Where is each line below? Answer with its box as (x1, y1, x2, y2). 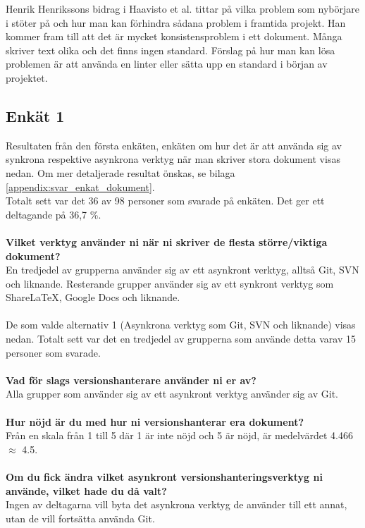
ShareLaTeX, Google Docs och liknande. (6, 290, 180, 305)
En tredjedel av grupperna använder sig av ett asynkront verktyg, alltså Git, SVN (6, 262, 359, 277)
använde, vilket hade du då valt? (6, 483, 167, 498)
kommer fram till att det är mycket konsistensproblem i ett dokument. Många (6, 29, 342, 44)
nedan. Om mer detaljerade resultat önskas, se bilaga (6, 165, 235, 180)
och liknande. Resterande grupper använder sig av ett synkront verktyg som (6, 276, 334, 290)
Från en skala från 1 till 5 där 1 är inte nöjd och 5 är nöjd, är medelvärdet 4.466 (6, 428, 353, 443)
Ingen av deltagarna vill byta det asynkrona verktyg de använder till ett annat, (6, 497, 347, 512)
